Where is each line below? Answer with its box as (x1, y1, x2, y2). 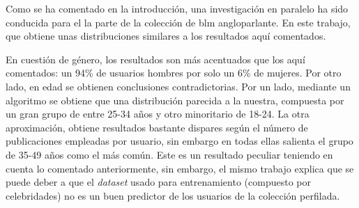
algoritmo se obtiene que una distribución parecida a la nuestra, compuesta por (6, 93, 344, 107)
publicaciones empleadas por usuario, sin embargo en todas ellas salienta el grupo (6, 134, 353, 148)
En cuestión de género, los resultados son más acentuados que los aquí (6, 51, 305, 66)
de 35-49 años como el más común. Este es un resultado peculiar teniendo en (6, 147, 333, 161)
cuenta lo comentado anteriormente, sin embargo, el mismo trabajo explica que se (6, 161, 354, 175)
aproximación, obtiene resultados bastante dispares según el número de (6, 120, 308, 134)
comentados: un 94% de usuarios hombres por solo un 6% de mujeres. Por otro (6, 65, 342, 80)
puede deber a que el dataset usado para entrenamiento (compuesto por (6, 175, 311, 189)
